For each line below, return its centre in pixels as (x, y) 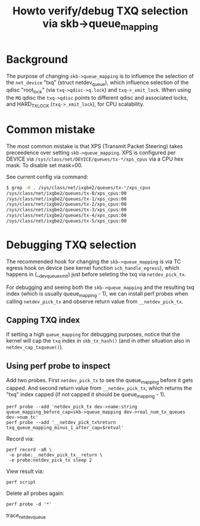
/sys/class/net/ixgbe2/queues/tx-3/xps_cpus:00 (67, 210)
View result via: (25, 471)
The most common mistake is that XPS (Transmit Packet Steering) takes (95, 146)
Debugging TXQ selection (71, 245)
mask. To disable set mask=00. (44, 165)
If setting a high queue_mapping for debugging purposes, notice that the (93, 334)
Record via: (20, 439)
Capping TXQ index (43, 320)
